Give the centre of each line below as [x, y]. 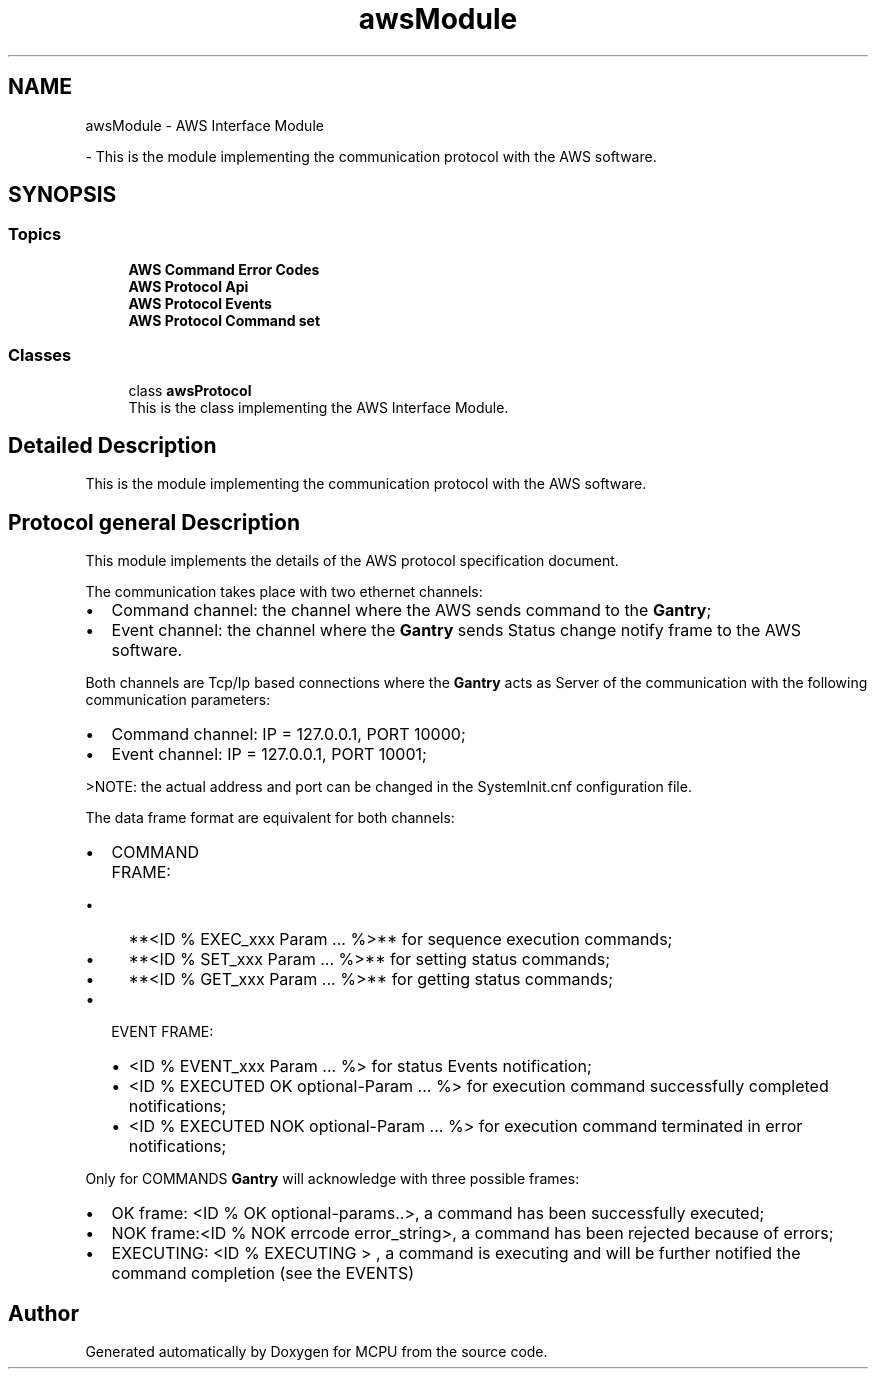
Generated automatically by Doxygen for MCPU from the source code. [316, 1352]
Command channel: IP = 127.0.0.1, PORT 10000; [288, 734]
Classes [40, 355]
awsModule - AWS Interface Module [204, 125]
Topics [35, 234]
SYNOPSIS [62, 195]
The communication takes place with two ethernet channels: [284, 592]
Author [43, 1313]
